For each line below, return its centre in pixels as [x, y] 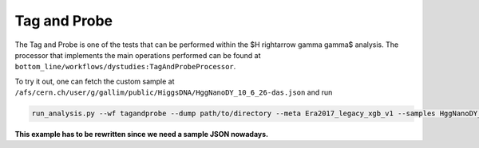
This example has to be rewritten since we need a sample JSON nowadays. [142, 134]
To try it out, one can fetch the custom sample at [95, 81]
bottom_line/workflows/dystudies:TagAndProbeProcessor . [125, 67]
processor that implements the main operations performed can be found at [138, 55]
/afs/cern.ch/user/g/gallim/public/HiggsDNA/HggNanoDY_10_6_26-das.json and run [174, 92]
